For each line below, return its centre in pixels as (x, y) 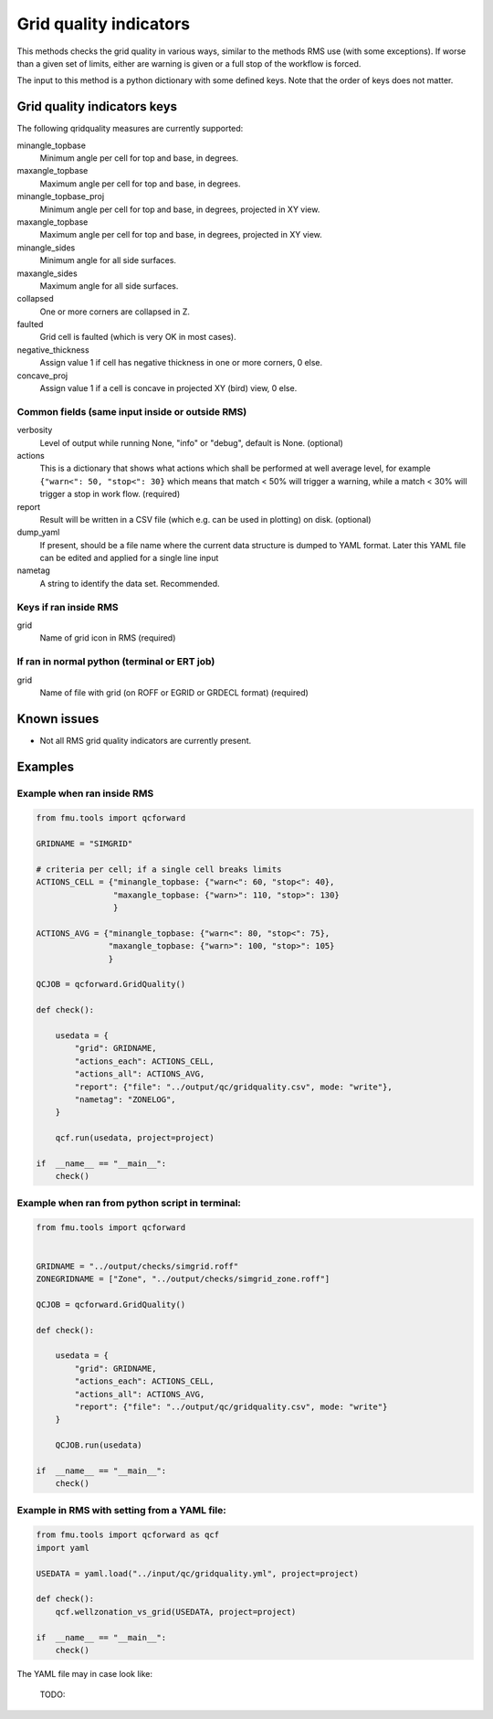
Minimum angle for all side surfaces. (108, 260)
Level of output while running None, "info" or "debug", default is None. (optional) (192, 442)
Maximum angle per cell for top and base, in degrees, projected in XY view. (181, 235)
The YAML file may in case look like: (85, 1673)
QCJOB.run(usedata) (99, 1445)
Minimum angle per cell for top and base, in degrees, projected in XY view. (180, 209)
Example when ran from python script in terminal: (129, 1203)
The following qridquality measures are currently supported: (130, 129)
